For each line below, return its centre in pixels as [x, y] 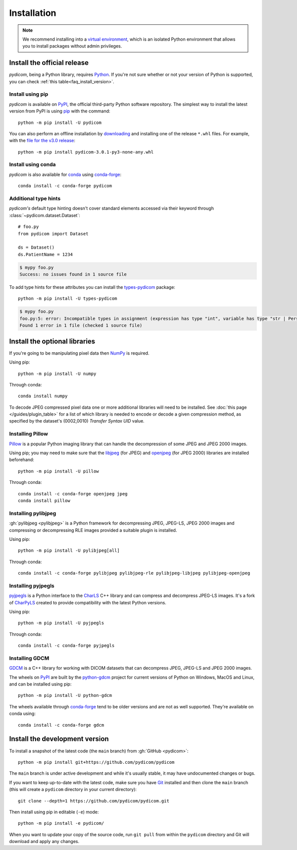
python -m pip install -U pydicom [60, 122]
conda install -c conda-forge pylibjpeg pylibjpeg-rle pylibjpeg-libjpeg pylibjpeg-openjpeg [134, 573]
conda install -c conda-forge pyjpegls [66, 646]
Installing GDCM [29, 658]
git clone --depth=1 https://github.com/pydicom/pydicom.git [94, 801]
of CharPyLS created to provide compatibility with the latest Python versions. [88, 602]
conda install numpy [43, 396]
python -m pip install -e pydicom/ [61, 823]
